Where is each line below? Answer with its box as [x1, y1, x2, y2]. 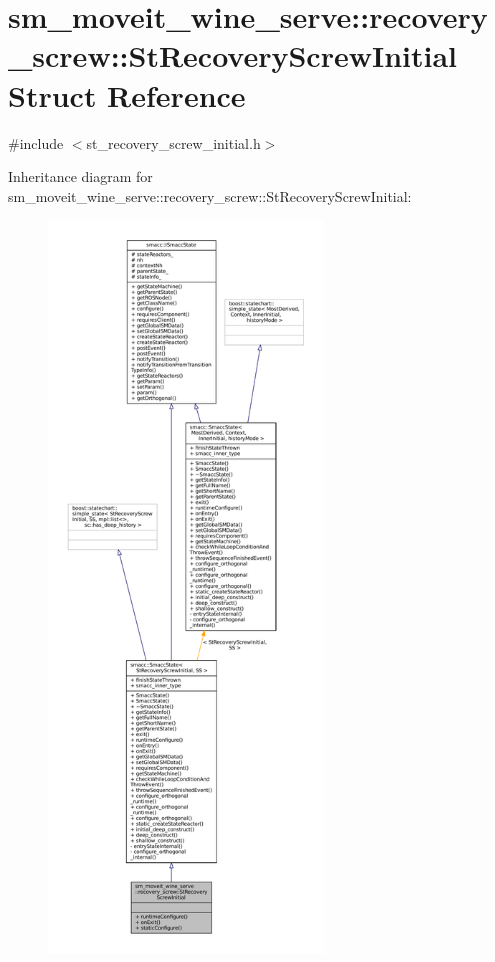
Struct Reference [8, 74, 246, 115]
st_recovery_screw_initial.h [86, 132, 261, 153]
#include [8, 132, 64, 153]
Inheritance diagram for [8, 166, 153, 187]
